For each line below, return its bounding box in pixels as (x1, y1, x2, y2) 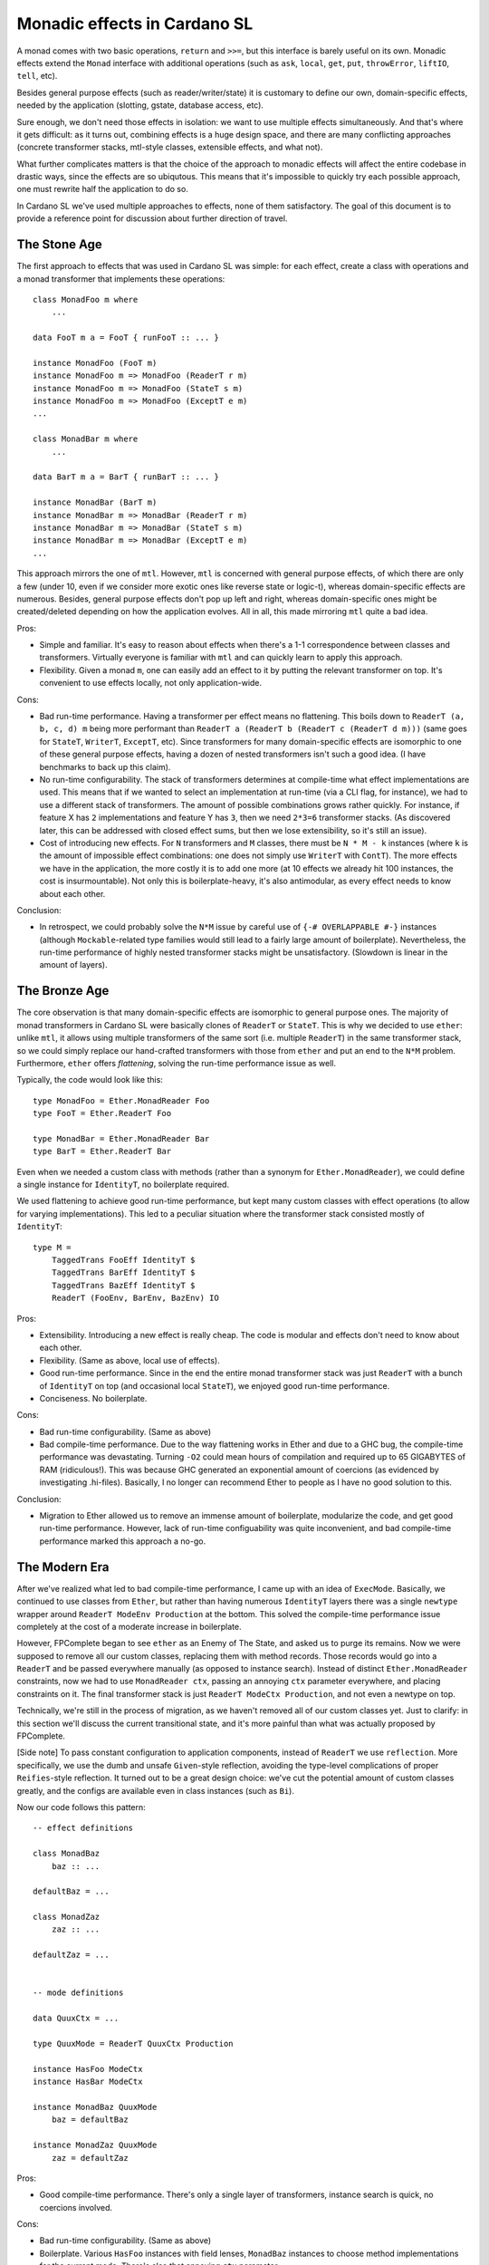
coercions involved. (39, 2202, 113, 2212)
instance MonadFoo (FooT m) (33, 358, 158, 368)
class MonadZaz (33, 1912, 101, 1923)
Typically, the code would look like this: (16, 1075, 163, 1085)
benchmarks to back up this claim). (39, 761, 171, 772)
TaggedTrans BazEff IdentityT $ (51, 1280, 196, 1290)
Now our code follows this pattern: (16, 1801, 147, 1812)
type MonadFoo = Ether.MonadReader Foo (33, 1095, 210, 1105)
